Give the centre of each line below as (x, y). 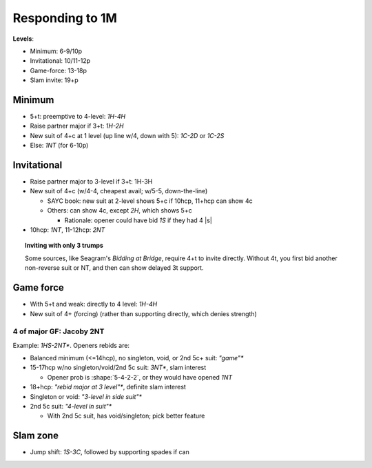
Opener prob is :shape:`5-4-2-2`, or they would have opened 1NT (140, 377)
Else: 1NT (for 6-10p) (59, 146)
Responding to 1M (65, 18)
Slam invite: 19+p (54, 80)
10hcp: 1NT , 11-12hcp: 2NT (68, 230)
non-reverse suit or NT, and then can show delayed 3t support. (114, 268)
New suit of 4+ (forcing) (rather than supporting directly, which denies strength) (144, 313)
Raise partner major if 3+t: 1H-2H (77, 126)
